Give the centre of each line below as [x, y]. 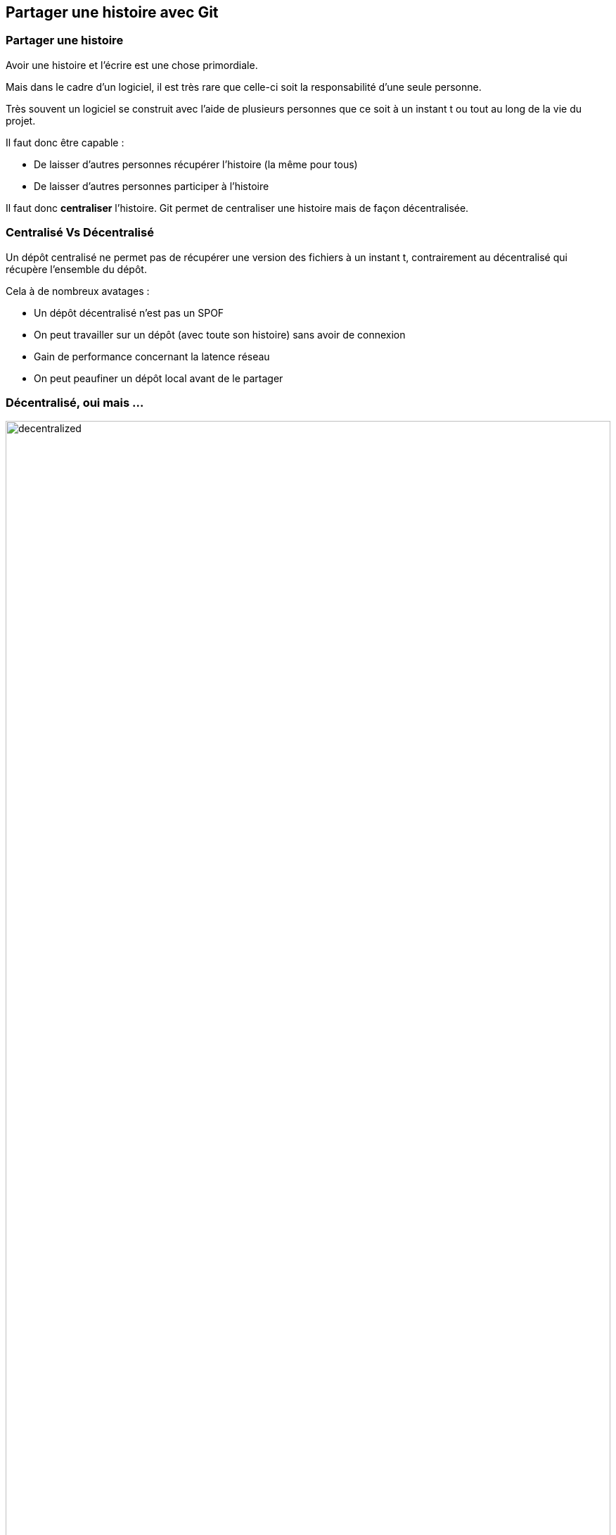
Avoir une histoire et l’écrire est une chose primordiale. [132, 65]
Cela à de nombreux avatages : [78, 291]
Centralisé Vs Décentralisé [80, 233]
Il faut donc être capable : [65, 142]
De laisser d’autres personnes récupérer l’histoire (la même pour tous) [196, 164]
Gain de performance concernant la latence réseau [152, 356]
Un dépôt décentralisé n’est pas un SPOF [129, 312]
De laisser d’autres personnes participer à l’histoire [152, 186]
